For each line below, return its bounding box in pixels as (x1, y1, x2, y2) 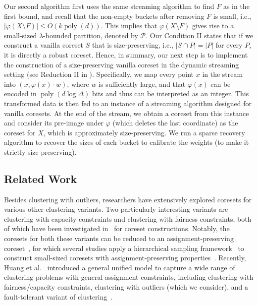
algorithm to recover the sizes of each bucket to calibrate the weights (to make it (4, 137, 249, 147)
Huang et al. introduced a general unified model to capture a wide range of (4, 262, 235, 272)
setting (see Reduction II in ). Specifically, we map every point (4, 69, 194, 79)
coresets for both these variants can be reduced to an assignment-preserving (4, 233, 234, 244)
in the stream (202, 69, 243, 79)
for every (215, 40, 243, 50)
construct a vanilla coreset (4, 40, 84, 50)
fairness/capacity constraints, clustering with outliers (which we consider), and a (4, 282, 249, 292)
